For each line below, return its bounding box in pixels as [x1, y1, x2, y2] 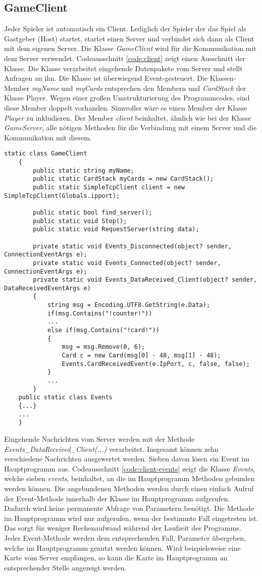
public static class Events [18, 394, 113, 401]
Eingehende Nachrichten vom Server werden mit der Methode [4, 433, 195, 444]
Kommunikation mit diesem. [4, 132, 92, 142]
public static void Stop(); [33, 217, 127, 225]
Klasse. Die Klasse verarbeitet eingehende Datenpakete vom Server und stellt [4, 63, 243, 73]
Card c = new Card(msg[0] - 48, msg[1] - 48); [62, 352, 221, 359]
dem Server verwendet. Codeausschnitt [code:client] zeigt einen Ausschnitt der [4, 53, 246, 63]
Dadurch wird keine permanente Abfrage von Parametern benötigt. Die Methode [4, 503, 254, 513]
